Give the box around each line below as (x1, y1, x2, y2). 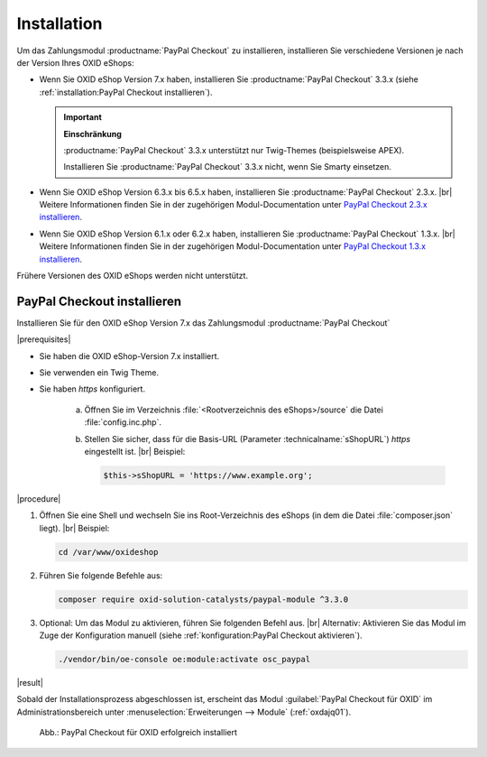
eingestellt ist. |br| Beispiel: (84, 447, 186, 457)
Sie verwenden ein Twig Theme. (39, 367, 160, 378)
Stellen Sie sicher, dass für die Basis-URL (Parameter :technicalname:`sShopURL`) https (84, 433, 410, 444)
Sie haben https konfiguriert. (39, 383, 146, 394)
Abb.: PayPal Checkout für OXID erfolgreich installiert (39, 727, 238, 738)
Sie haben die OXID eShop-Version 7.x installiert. (39, 350, 220, 361)
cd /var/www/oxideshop (58, 547, 159, 557)
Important (63, 112, 103, 123)
